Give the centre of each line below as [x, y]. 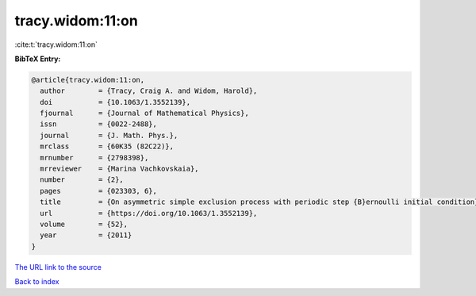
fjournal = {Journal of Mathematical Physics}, [144, 113]
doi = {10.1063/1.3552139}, [115, 102]
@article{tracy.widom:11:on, [88, 80]
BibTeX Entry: [38, 59]
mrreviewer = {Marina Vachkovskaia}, [119, 169]
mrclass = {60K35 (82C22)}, [107, 146]
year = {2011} [86, 235]
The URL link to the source [58, 267]
